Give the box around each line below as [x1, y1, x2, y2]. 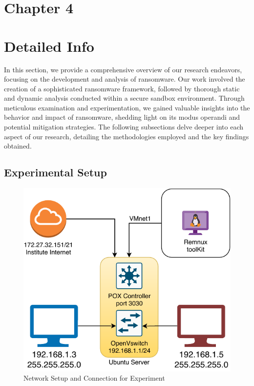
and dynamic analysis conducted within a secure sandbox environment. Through [4, 93, 245, 103]
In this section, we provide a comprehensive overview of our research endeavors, [4, 64, 242, 74]
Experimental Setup [4, 165, 107, 180]
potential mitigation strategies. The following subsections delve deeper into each [4, 122, 244, 132]
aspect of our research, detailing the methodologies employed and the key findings [4, 131, 249, 141]
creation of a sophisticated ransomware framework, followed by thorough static [4, 83, 240, 93]
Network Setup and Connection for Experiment [23, 373, 165, 383]
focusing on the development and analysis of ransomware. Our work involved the [4, 74, 245, 84]
